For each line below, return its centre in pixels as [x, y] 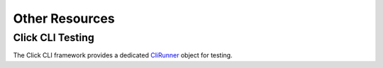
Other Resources [64, 18]
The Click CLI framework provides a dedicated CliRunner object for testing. [123, 55]
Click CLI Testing [54, 38]
